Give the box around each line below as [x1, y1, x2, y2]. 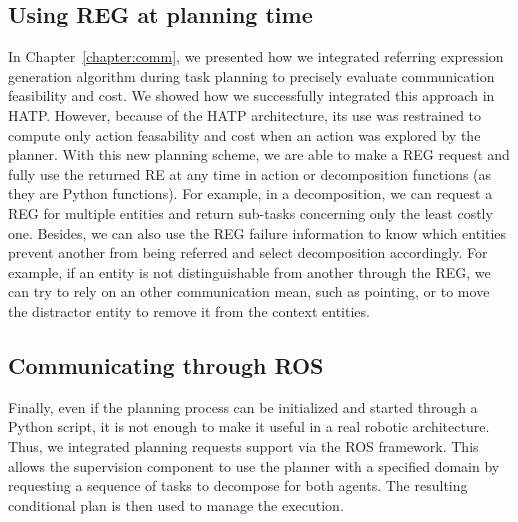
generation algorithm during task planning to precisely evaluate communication [8, 65, 495, 86]
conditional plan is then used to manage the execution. [8, 494, 344, 515]
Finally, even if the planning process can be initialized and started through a [8, 396, 478, 417]
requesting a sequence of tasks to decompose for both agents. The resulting [8, 475, 468, 496]
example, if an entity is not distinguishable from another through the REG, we [8, 261, 491, 282]
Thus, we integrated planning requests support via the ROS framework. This [8, 435, 479, 456]
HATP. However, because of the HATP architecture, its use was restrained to [8, 104, 482, 125]
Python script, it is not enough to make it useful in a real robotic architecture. [8, 416, 490, 437]
